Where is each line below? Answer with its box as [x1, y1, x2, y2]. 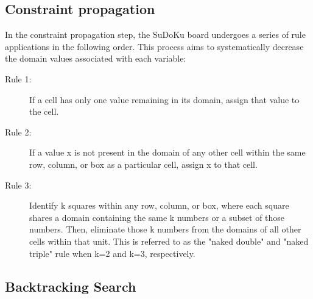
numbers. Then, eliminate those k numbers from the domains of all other [29, 223, 301, 236]
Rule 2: [5, 125, 32, 138]
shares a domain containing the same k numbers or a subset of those [29, 211, 285, 223]
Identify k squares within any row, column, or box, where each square [29, 199, 289, 212]
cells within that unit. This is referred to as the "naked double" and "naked [29, 234, 309, 247]
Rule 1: [5, 72, 32, 85]
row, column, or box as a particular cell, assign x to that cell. [29, 157, 258, 170]
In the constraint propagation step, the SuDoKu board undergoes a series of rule [5, 28, 306, 41]
